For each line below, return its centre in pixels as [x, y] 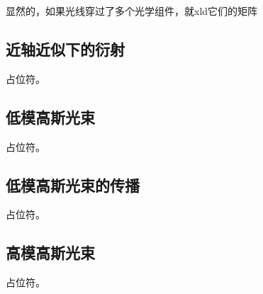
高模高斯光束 [50, 253]
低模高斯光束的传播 [73, 185]
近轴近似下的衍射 [65, 49]
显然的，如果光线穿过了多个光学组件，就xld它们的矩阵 [132, 11]
